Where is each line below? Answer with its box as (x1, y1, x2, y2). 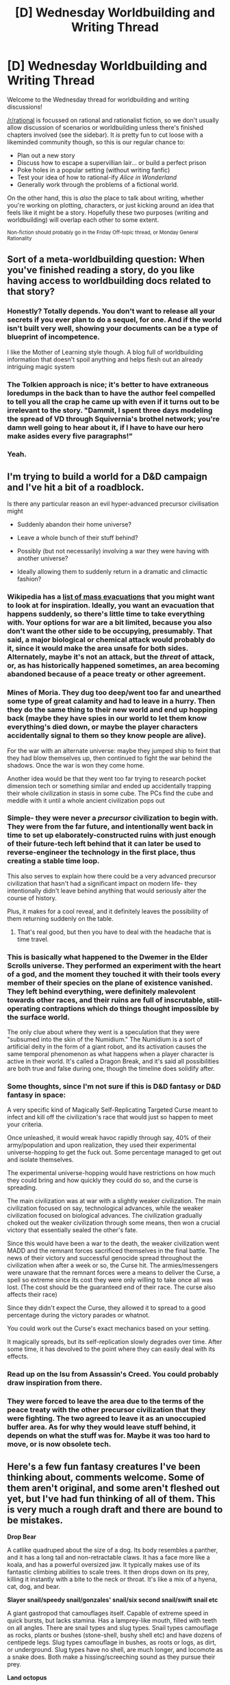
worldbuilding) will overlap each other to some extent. (7, 215, 159, 224)
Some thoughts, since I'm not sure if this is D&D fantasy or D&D (7, 1082, 221, 1091)
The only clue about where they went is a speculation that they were (7, 1028, 200, 1036)
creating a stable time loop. (7, 856, 100, 866)
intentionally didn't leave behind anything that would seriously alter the (7, 886, 207, 895)
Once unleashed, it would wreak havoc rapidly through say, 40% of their (7, 1134, 212, 1142)
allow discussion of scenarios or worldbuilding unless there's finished (7, 123, 204, 131)
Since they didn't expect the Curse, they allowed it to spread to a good (7, 1304, 206, 1312)
